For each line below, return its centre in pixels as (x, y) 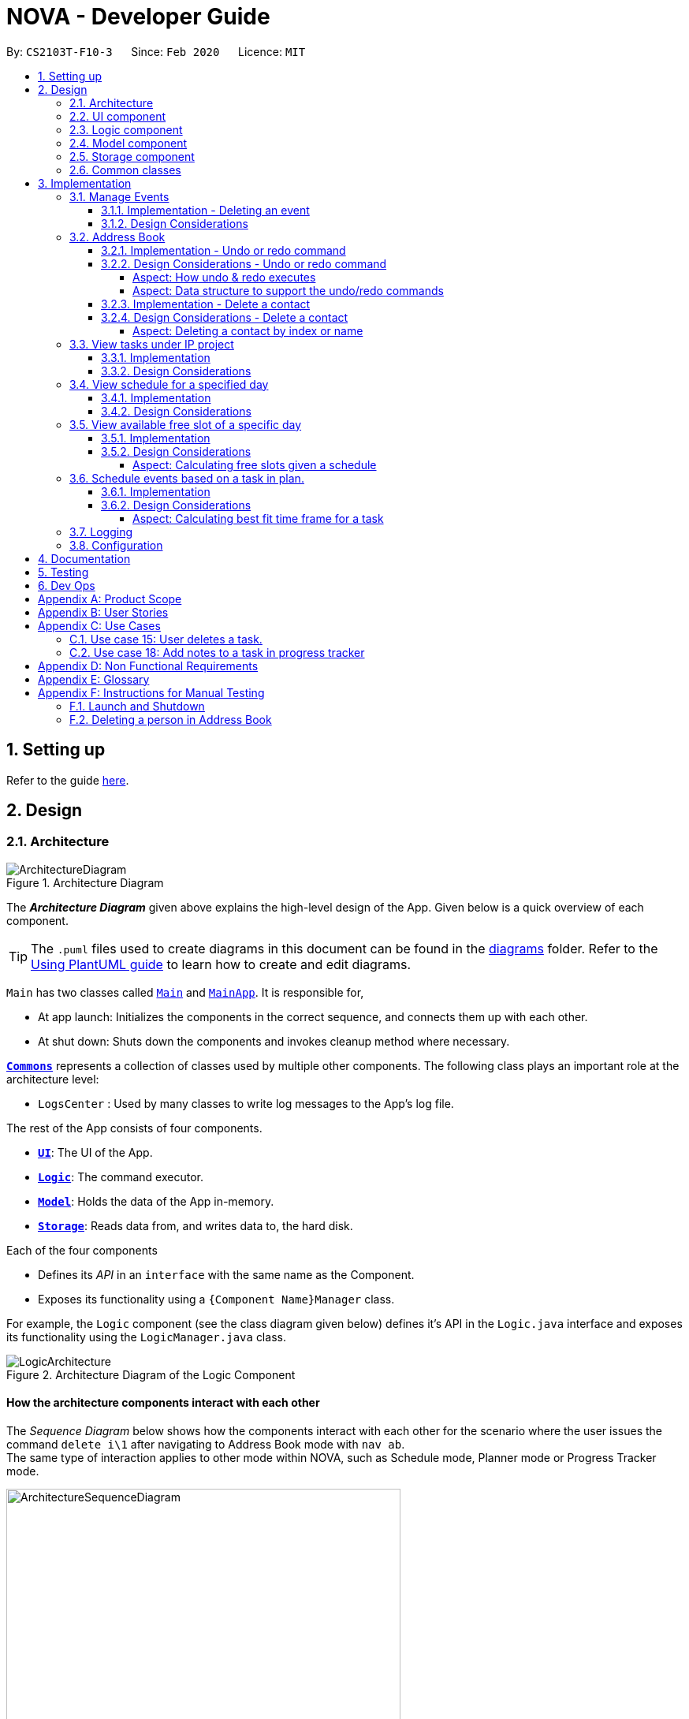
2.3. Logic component (126, 129)
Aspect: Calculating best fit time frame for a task (258, 518)
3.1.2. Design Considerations (175, 223)
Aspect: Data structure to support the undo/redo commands (288, 290)
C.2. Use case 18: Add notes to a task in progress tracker (217, 652)
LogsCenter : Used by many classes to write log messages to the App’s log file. (246, 1103)
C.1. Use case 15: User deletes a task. (166, 639)
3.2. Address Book (117, 237)
